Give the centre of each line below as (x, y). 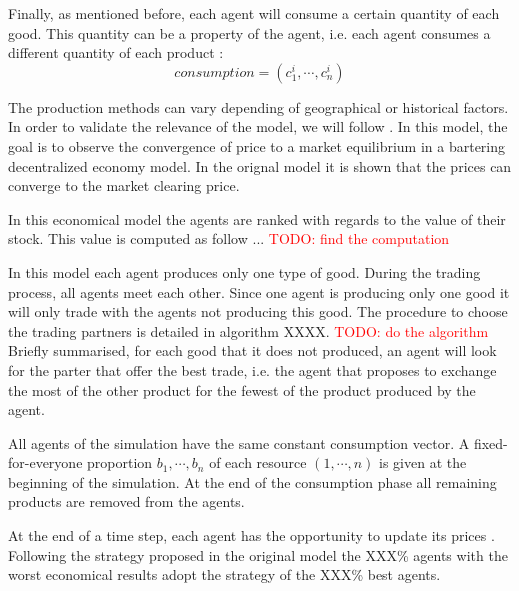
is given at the (423, 462)
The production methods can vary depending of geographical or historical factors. (258, 106)
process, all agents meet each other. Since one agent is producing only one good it (259, 291)
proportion (120, 462)
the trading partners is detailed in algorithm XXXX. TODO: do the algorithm (248, 330)
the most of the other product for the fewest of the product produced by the (242, 389)
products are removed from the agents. (126, 501)
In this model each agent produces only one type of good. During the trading (244, 271)
